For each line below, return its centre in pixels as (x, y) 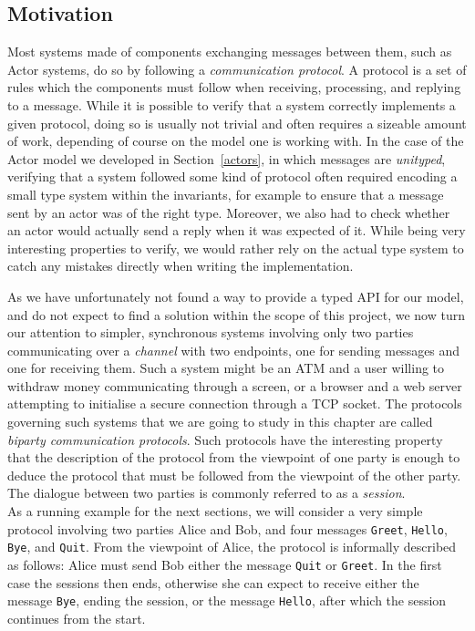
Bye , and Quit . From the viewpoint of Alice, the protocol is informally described (232, 547)
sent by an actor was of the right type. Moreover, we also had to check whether (229, 212)
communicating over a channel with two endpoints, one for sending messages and (234, 350)
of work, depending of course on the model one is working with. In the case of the (236, 141)
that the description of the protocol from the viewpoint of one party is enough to (234, 457)
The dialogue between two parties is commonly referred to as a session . (207, 493)
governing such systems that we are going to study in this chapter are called (220, 422)
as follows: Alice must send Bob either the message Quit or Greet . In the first (225, 564)
